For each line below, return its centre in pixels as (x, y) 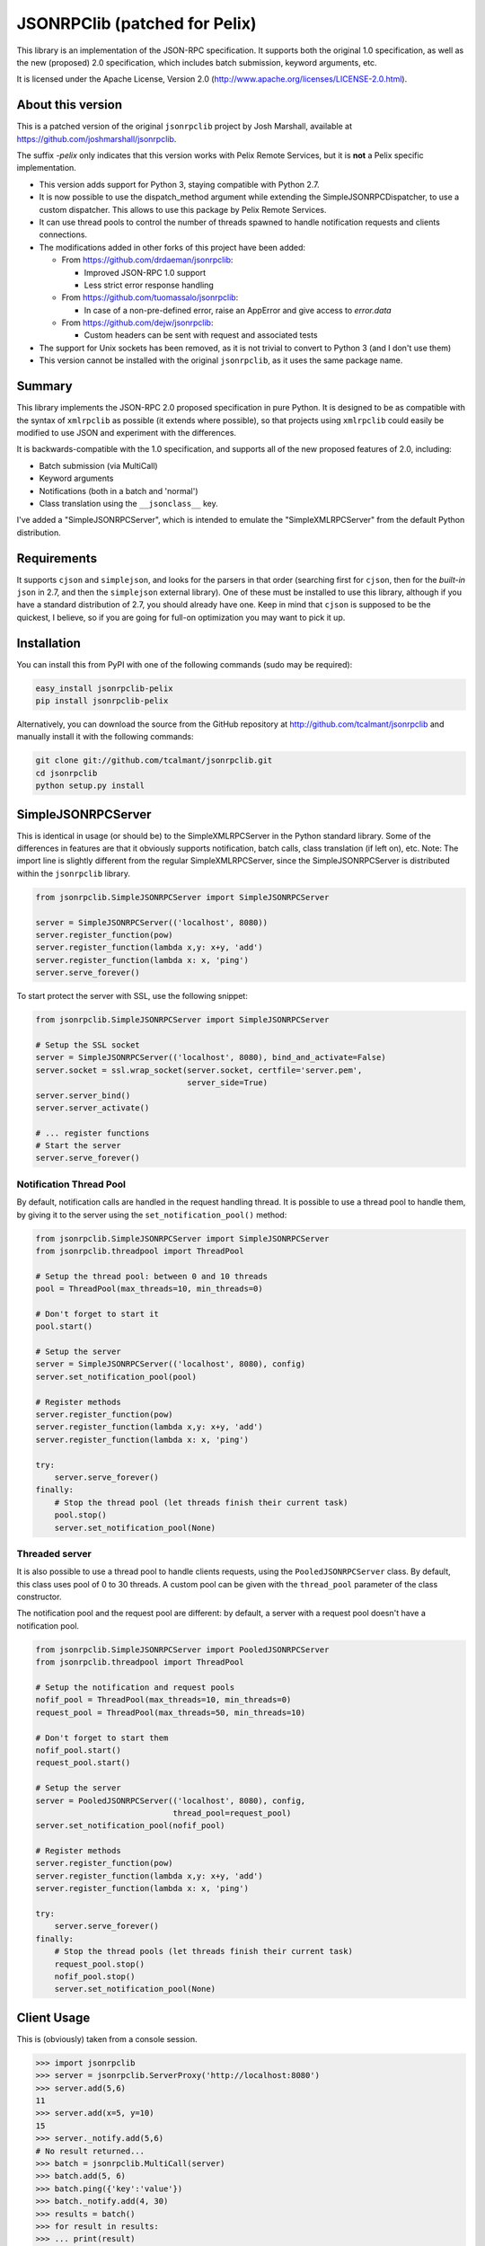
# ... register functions (93, 1133)
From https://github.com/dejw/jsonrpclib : (137, 323)
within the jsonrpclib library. (73, 873)
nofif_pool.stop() (95, 1976)
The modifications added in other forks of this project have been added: (172, 247)
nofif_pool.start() (78, 1750)
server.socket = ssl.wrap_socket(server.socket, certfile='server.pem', (199, 1070)
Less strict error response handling (149, 285)
